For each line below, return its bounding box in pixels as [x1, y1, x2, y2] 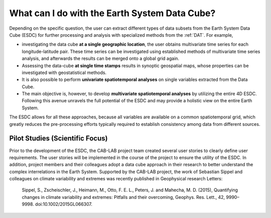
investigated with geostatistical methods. [22, 69, 107, 76]
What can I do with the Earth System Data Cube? [9, 8, 216, 19]
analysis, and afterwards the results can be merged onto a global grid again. [22, 55, 180, 61]
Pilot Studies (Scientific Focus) [9, 134, 108, 143]
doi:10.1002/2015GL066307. [35, 201, 93, 207]
